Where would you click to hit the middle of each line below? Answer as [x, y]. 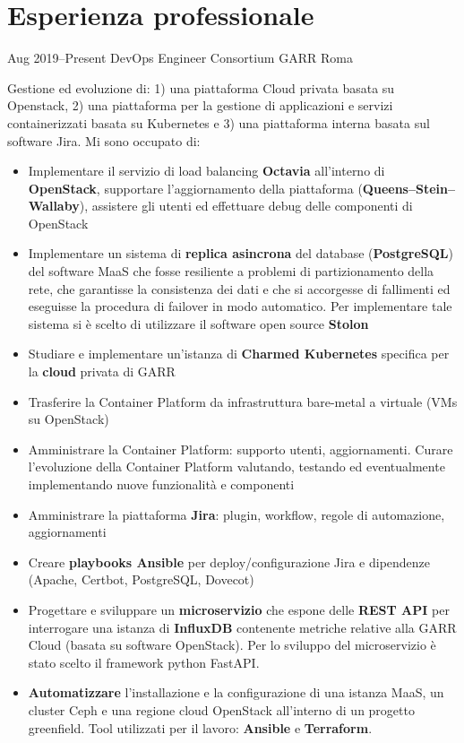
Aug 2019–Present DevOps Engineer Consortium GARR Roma [180, 58]
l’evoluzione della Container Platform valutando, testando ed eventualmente [236, 467]
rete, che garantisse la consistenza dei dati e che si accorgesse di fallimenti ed [239, 288]
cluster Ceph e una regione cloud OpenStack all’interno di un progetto [221, 709]
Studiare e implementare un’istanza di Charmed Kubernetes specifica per [239, 354]
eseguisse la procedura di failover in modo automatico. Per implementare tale [240, 306]
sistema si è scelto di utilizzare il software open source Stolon [198, 323]
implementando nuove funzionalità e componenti [161, 484]
